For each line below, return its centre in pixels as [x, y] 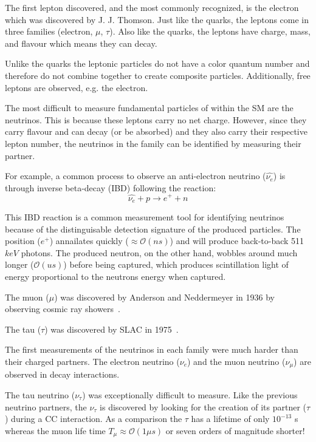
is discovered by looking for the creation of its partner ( [203, 406]
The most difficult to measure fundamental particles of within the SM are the [149, 108]
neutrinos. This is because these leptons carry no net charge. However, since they [156, 119]
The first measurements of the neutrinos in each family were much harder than [152, 349]
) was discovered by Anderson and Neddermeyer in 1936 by [164, 297]
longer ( [19, 264]
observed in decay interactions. [62, 374]
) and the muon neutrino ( [236, 361]
